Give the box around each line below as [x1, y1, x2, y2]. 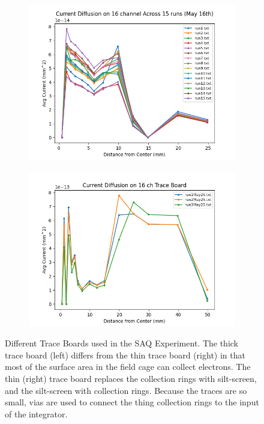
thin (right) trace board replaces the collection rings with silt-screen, [5, 372, 257, 384]
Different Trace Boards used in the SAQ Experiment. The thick [5, 337, 238, 349]
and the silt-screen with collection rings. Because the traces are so [5, 384, 247, 396]
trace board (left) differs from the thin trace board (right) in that [5, 348, 245, 361]
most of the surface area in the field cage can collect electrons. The [5, 360, 251, 373]
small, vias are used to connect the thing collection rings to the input [5, 396, 259, 408]
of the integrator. [5, 407, 68, 420]
